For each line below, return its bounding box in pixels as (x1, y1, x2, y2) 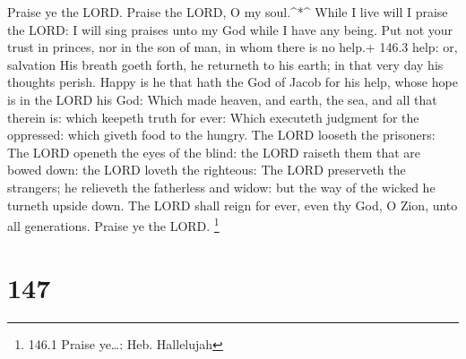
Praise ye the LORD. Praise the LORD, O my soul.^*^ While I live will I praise (7, 3, 448, 21)
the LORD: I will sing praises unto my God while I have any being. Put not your (7, 20, 453, 38)
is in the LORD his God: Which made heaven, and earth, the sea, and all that (7, 90, 437, 108)
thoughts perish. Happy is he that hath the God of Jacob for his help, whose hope (7, 73, 458, 91)
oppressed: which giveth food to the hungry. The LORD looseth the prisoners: (7, 125, 436, 144)
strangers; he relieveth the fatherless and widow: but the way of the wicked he (7, 177, 436, 196)
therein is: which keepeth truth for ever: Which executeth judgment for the (7, 107, 419, 126)
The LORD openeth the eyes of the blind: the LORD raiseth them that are (7, 142, 421, 161)
